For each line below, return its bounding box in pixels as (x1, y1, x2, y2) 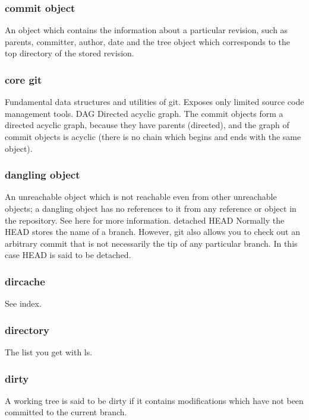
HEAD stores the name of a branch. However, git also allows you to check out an (5, 225, 300, 238)
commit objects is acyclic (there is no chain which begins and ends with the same (5, 131, 301, 142)
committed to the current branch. (5, 406, 127, 418)
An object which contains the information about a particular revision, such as (5, 24, 288, 36)
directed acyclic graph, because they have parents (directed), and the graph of (5, 119, 289, 131)
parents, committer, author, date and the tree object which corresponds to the (5, 35, 290, 47)
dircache (5, 273, 45, 288)
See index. (5, 297, 42, 310)
